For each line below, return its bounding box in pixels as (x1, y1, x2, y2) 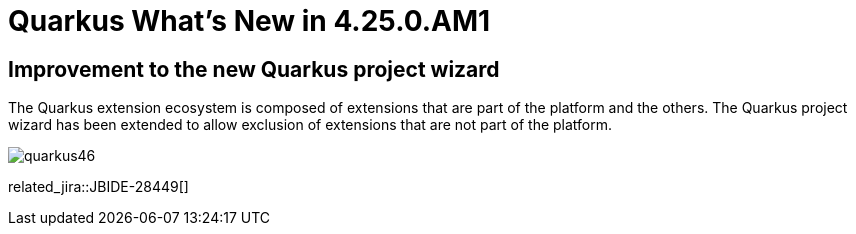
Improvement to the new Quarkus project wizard (8, 56, 500, 82)
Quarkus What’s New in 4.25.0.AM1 (8, 4, 491, 38)
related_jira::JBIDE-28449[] (8, 178, 189, 196)
